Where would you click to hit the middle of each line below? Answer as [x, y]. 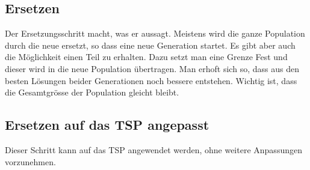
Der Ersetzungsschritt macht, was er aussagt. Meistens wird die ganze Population [155, 33]
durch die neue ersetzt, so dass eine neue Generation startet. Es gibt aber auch [150, 45]
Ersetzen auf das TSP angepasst [107, 125]
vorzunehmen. [30, 161]
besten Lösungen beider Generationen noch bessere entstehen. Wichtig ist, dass [151, 80]
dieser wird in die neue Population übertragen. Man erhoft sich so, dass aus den [152, 68]
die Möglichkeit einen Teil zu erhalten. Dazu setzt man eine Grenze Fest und [146, 57]
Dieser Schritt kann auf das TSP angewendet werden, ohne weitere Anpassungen [153, 149]
